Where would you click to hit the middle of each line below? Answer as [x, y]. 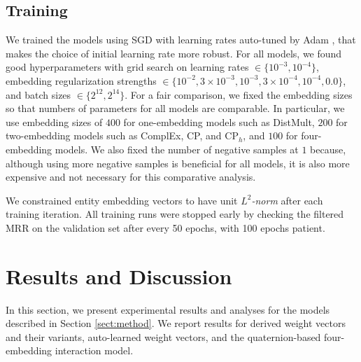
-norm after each [287, 200]
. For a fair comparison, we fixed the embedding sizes [239, 94]
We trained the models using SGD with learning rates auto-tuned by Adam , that [181, 40]
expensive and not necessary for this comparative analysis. [131, 177]
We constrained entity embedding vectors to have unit [122, 200]
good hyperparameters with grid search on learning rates [127, 67]
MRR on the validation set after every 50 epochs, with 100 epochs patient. [165, 227]
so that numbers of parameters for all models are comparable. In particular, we [175, 108]
